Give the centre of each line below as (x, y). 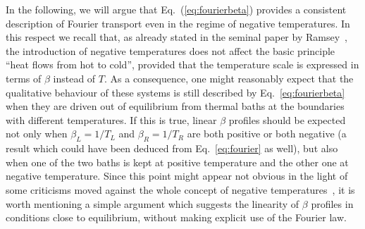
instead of (74, 78)
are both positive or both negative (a (267, 134)
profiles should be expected (287, 119)
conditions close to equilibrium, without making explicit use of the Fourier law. (176, 217)
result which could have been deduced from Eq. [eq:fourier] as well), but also (172, 148)
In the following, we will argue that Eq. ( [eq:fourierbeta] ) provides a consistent (176, 9)
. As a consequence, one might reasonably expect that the (229, 78)
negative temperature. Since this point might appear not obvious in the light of (177, 176)
